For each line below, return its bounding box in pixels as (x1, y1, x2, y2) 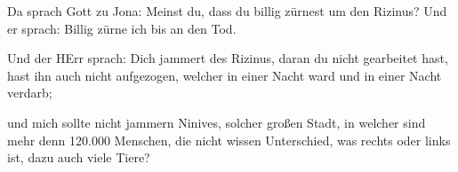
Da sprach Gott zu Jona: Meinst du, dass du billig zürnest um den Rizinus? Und (7, 2, 447, 20)
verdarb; (7, 83, 52, 102)
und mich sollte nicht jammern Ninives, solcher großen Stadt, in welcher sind (7, 113, 426, 131)
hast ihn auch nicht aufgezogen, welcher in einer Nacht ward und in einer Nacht (7, 66, 442, 84)
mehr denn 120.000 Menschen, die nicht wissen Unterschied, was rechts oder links (7, 130, 451, 149)
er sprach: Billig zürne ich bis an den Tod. (7, 19, 237, 37)
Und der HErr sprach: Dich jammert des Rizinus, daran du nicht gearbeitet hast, (7, 49, 448, 67)
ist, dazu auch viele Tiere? (7, 148, 150, 167)
